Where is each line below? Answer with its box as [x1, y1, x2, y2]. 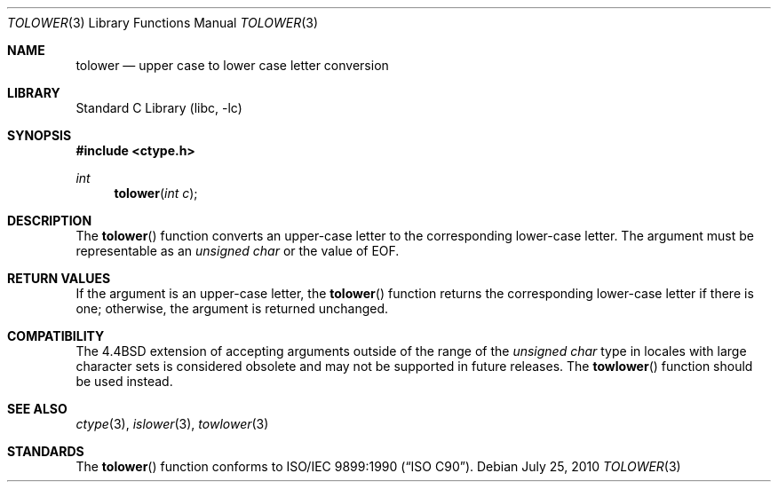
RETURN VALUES [7, 271, 111, 286]
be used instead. [75, 374, 173, 389]
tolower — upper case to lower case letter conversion [75, 58, 389, 73]
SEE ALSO [7, 401, 67, 416]
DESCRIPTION [7, 213, 92, 228]
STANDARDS [7, 444, 84, 459]
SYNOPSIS [7, 128, 72, 143]
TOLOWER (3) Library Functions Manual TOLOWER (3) [7, 15, 319, 30]
